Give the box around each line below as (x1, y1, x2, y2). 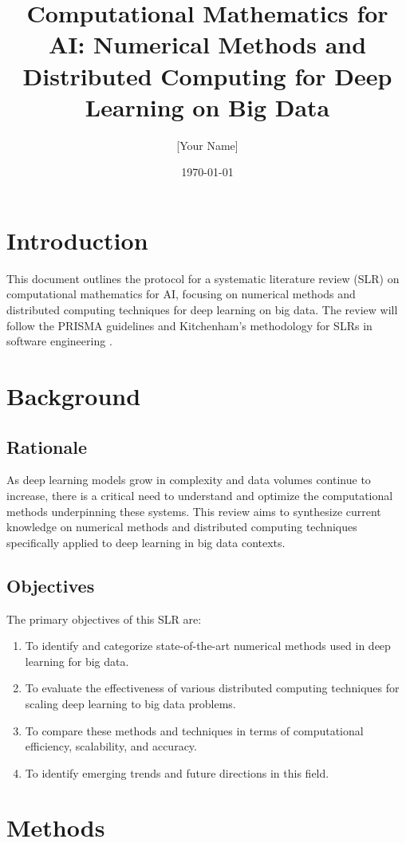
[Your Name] (176, 136, 238, 153)
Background (6, 379, 141, 412)
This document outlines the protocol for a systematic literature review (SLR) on (6, 270, 400, 286)
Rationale (6, 434, 87, 459)
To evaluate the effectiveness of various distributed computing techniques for (25, 680, 400, 696)
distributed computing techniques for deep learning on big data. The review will (6, 301, 398, 317)
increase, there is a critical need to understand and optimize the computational (6, 486, 393, 503)
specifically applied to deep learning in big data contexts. (6, 534, 286, 550)
